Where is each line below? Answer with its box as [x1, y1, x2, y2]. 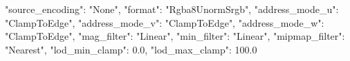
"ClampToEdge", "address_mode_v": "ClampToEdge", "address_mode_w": [5, 15, 324, 29]
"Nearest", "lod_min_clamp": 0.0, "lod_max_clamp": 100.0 [5, 42, 257, 56]
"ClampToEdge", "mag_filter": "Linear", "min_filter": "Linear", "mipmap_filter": [5, 29, 345, 43]
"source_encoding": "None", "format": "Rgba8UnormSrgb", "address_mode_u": [5, 2, 339, 16]
